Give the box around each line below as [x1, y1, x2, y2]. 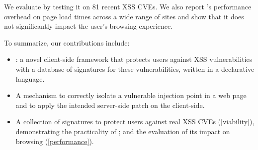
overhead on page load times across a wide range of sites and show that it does [4, 11, 244, 21]
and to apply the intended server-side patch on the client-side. [15, 100, 205, 110]
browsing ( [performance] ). [15, 136, 94, 146]
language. [15, 73, 45, 84]
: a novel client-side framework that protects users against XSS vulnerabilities [15, 54, 253, 64]
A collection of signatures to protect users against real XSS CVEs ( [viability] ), [15, 116, 255, 127]
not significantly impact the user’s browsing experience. [4, 21, 173, 31]
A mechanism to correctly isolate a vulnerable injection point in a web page [15, 90, 247, 100]
